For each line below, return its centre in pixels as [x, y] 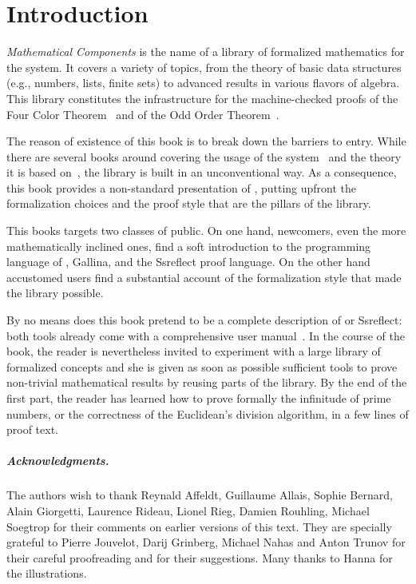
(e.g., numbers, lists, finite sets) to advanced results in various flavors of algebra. [203, 83]
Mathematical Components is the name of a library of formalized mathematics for [206, 52]
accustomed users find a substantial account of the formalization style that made [204, 277]
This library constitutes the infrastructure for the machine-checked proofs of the [202, 98]
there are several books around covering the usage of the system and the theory [204, 156]
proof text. [33, 429]
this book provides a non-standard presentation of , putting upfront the [182, 187]
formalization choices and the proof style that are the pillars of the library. [189, 203]
